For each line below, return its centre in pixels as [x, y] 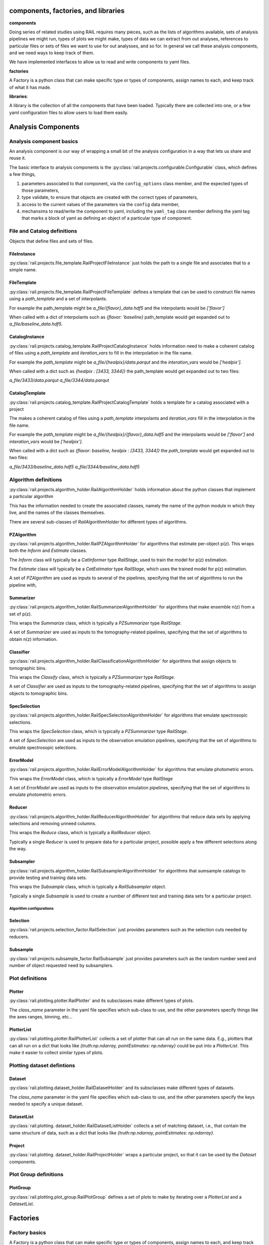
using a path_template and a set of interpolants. [58, 299]
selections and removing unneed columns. [53, 824]
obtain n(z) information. [33, 639]
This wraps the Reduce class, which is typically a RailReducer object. [80, 833]
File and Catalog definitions [43, 231]
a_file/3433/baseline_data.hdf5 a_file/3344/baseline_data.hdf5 [74, 467]
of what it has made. [30, 87]
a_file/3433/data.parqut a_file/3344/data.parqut [59, 380]
